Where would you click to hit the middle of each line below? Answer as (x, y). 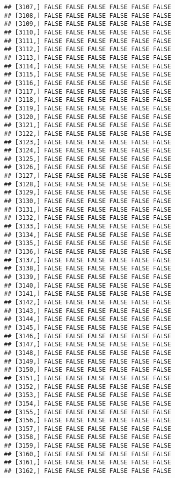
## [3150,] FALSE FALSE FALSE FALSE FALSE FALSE (88, 370)
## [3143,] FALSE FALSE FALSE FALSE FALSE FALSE (88, 311)
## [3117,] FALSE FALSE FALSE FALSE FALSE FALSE (88, 91)
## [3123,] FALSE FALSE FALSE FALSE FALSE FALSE (88, 142)
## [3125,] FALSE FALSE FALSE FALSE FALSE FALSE (88, 159)
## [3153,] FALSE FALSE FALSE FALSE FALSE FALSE (88, 395)
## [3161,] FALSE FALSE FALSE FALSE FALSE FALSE (88, 463)
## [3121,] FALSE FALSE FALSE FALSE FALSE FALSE (88, 125)
